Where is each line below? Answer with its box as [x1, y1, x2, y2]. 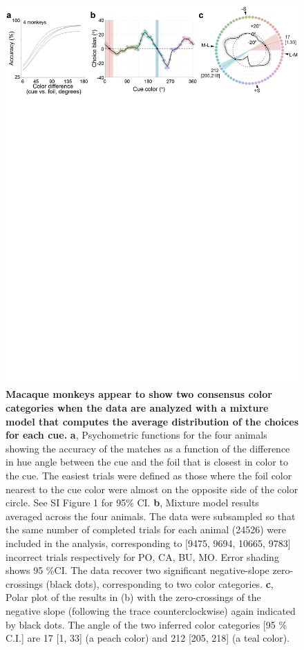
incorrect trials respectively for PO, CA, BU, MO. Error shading [6, 549, 279, 564]
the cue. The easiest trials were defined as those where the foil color [6, 468, 292, 483]
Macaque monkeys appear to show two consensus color [6, 387, 272, 401]
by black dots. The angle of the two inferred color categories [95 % [6, 617, 287, 631]
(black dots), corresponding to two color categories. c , [46, 576, 274, 591]
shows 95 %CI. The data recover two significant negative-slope [6, 563, 269, 577]
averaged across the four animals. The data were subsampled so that [6, 508, 296, 523]
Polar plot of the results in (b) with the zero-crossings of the [6, 590, 261, 604]
